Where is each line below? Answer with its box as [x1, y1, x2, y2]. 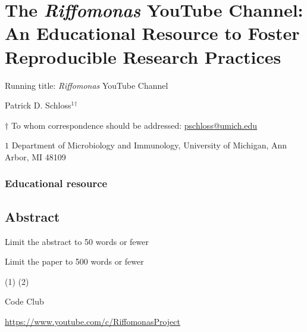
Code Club [5, 295, 44, 308]
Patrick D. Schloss [5, 99, 71, 111]
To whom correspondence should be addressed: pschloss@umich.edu [11, 119, 258, 131]
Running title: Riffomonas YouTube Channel [5, 79, 168, 91]
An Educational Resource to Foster [5, 21, 300, 45]
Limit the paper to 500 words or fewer [5, 255, 144, 268]
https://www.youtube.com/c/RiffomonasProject [5, 315, 180, 327]
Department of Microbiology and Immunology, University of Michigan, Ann [11, 139, 287, 151]
